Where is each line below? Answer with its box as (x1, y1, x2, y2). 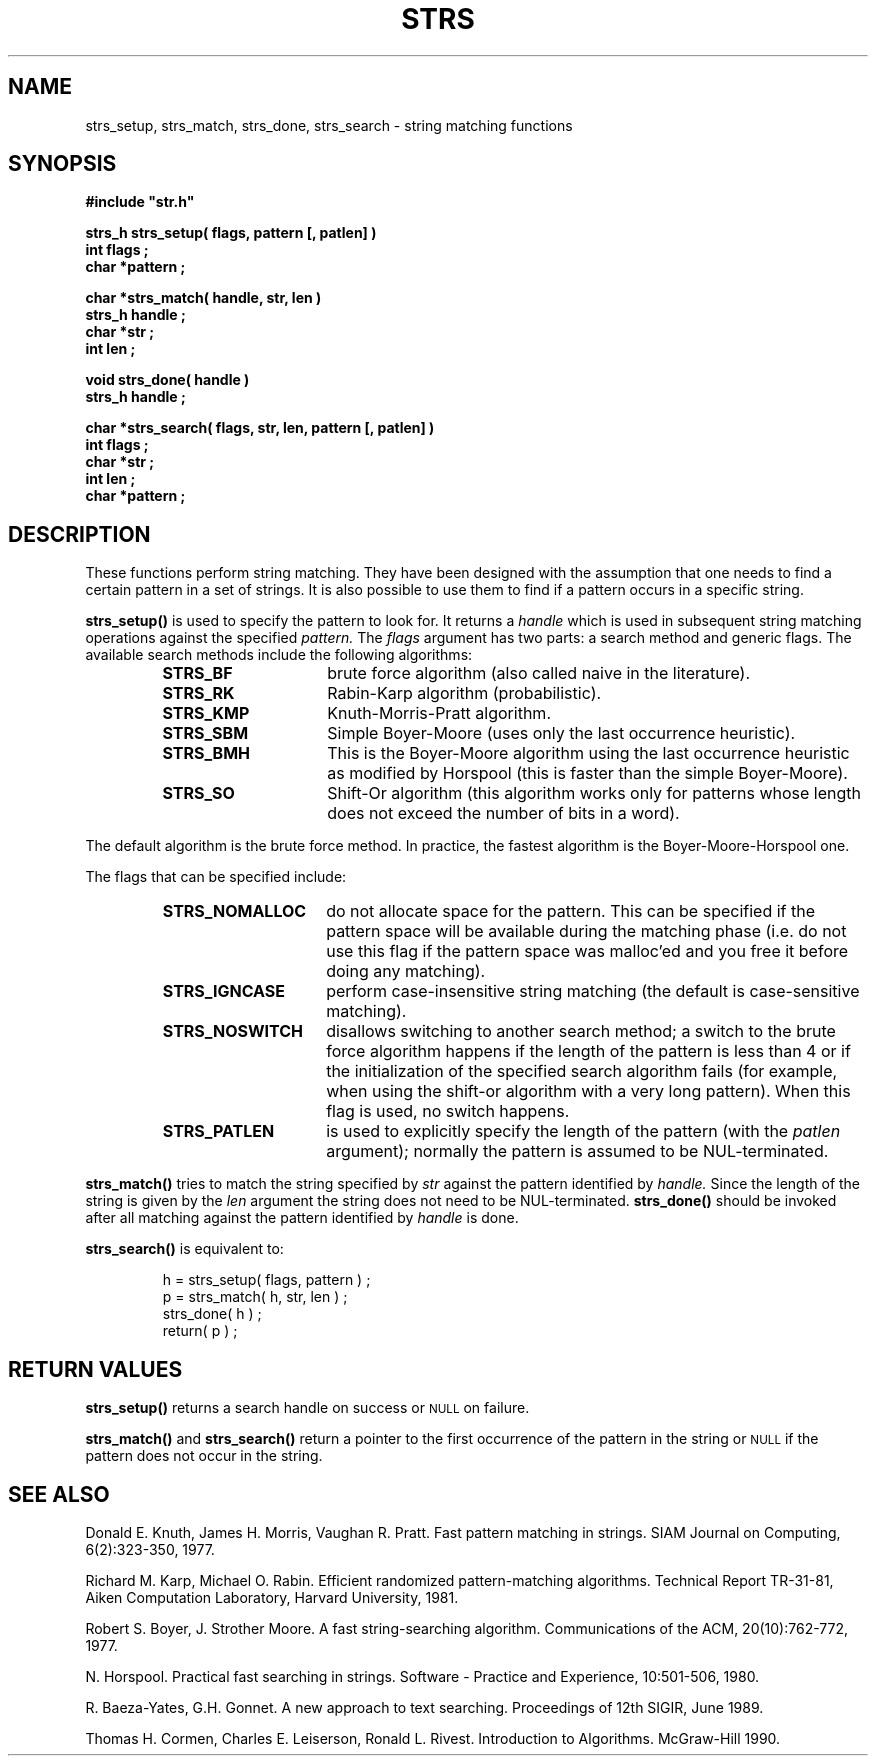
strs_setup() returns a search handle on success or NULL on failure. (85, 1399, 530, 1417)
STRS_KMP (162, 703, 250, 724)
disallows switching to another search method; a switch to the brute (326, 1021, 836, 1042)
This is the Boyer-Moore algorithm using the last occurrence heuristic (327, 743, 850, 764)
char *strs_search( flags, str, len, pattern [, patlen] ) (85, 419, 435, 437)
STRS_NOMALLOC (162, 901, 307, 922)
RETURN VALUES (8, 1356, 183, 1382)
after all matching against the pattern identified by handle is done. (85, 1209, 519, 1227)
